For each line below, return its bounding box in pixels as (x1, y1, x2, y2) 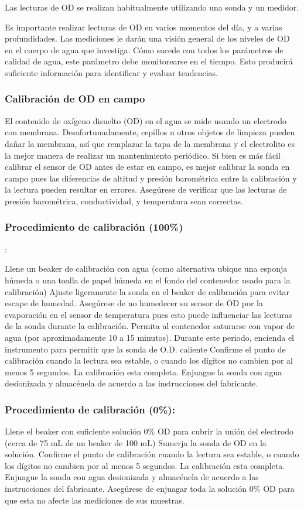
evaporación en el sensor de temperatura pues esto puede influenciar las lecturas (5, 308, 292, 320)
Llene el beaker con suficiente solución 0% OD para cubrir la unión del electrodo (5, 425, 294, 437)
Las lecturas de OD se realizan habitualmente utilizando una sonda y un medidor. (5, 1, 299, 13)
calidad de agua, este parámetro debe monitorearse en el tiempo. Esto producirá (5, 55, 293, 67)
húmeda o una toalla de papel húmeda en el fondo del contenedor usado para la (5, 273, 291, 286)
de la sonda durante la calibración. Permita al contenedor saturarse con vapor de (5, 320, 295, 332)
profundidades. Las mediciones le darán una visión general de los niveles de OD (5, 32, 290, 45)
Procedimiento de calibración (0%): (5, 402, 175, 416)
